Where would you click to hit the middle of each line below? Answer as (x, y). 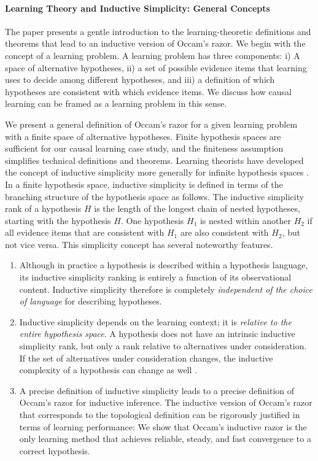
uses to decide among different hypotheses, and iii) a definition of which (140, 79)
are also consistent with (224, 232)
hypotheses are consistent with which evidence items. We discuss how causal (148, 91)
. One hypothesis (152, 220)
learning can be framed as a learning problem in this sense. (116, 103)
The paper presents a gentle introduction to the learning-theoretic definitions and (158, 31)
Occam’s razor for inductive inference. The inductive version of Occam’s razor (166, 402)
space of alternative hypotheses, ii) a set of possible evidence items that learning (156, 67)
